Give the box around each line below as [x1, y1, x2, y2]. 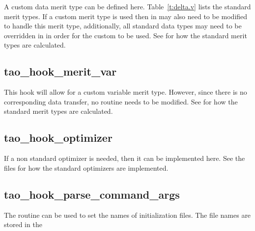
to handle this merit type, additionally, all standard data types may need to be [4, 21, 242, 31]
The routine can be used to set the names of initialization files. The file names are [4, 209, 251, 220]
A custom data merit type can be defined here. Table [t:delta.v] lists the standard [4, 1, 251, 11]
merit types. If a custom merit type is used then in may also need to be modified [4, 11, 248, 21]
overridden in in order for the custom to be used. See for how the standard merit [4, 30, 247, 40]
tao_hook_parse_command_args [4, 186, 180, 202]
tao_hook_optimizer [4, 130, 113, 145]
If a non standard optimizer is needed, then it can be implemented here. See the [4, 153, 245, 163]
